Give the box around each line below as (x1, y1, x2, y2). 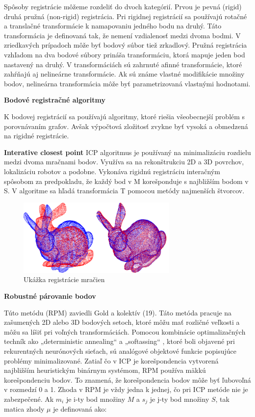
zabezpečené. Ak (4, 394, 54, 404)
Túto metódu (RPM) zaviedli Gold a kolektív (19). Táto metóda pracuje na (4, 307, 232, 317)
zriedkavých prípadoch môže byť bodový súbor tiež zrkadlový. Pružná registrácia (4, 40, 247, 50)
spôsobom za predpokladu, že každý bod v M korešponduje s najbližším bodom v (4, 176, 249, 186)
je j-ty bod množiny (150, 394, 209, 404)
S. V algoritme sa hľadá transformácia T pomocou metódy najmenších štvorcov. (4, 185, 245, 196)
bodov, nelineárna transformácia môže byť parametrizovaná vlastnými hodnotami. (4, 78, 251, 88)
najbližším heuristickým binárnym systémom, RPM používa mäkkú (4, 365, 206, 375)
